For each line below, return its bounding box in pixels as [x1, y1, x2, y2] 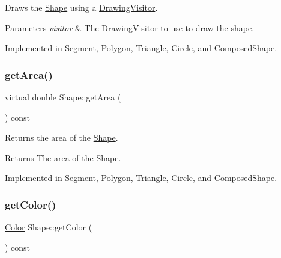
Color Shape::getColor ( [5, 221, 92, 233]
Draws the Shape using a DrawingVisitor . [5, 1, 158, 13]
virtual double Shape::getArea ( [5, 91, 121, 103]
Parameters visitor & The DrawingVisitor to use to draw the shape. [5, 21, 255, 34]
